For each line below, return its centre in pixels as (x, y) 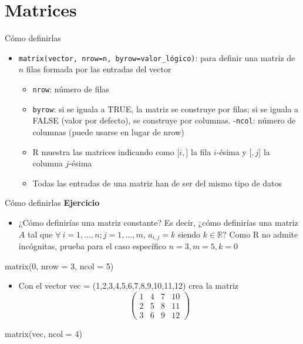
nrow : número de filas (71, 88)
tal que (40, 234)
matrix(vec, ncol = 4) (43, 333)
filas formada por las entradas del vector (99, 69)
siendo (189, 234)
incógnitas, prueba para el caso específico (92, 246)
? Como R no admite (260, 234)
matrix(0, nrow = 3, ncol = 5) (59, 265)
